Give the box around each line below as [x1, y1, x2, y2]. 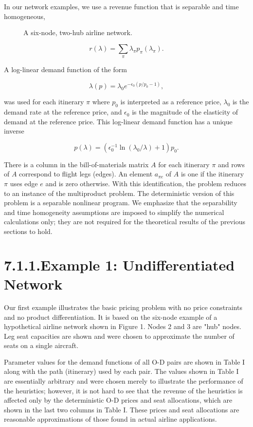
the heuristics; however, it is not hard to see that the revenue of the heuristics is [4, 385, 243, 395]
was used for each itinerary [4, 97, 84, 107]
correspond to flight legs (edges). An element [19, 169, 153, 179]
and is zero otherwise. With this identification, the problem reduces [45, 178, 247, 189]
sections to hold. [4, 226, 53, 236]
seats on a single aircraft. [4, 340, 79, 350]
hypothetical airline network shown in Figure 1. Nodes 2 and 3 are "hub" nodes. [4, 321, 241, 331]
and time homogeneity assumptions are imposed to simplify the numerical [4, 207, 224, 217]
